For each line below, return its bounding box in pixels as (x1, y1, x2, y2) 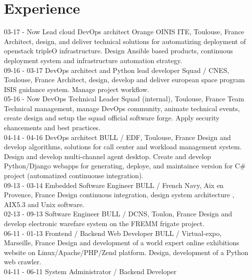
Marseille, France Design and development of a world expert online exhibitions (4, 237, 239, 248)
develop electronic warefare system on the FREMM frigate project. (4, 218, 205, 228)
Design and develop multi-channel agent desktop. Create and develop (4, 151, 211, 161)
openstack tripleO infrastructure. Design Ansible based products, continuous (4, 46, 233, 56)
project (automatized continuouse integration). (4, 170, 144, 181)
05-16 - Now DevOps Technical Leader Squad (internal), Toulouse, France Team (4, 93, 244, 104)
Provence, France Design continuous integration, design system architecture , (4, 189, 234, 200)
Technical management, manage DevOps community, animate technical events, (4, 103, 240, 113)
